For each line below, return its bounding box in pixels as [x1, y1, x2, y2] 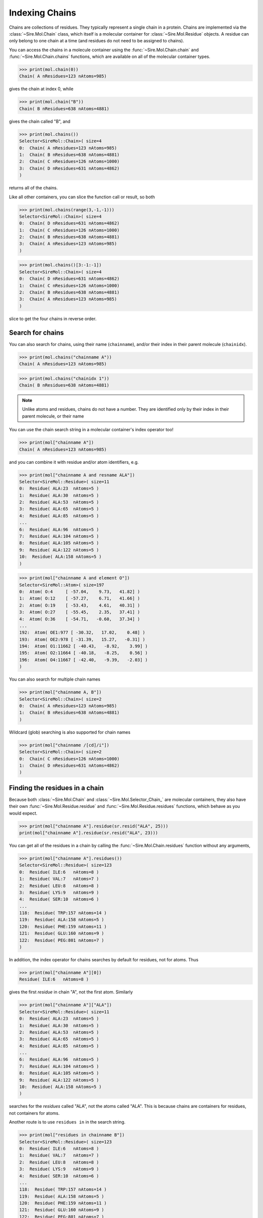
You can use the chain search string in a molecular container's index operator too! [9, 427, 174, 433]
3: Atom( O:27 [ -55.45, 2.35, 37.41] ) [19, 609, 140, 615]
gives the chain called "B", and [9, 118, 71, 124]
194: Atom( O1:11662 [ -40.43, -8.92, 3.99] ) [19, 644, 148, 649]
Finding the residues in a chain [9, 783, 104, 792]
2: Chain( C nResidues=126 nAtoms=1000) [19, 159, 120, 164]
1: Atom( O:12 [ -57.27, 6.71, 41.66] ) [19, 596, 140, 601]
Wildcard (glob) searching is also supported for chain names [9, 729, 131, 735]
